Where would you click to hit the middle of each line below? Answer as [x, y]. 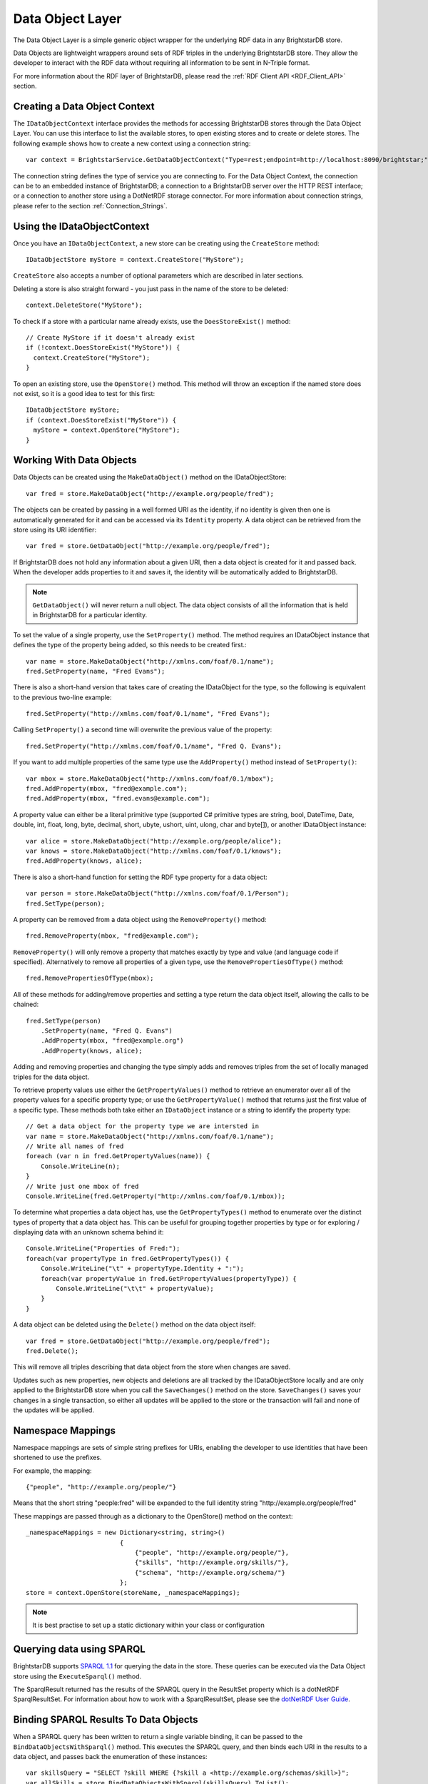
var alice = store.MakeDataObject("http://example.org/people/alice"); [154, 841]
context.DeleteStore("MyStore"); [84, 305]
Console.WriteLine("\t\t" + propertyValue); [135, 1289]
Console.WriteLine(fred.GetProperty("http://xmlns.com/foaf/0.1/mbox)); [156, 1196]
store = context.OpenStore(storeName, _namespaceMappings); [133, 1592]
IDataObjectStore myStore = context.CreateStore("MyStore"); [135, 260]
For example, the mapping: [52, 1471]
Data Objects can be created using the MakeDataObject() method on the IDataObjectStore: [150, 477]
